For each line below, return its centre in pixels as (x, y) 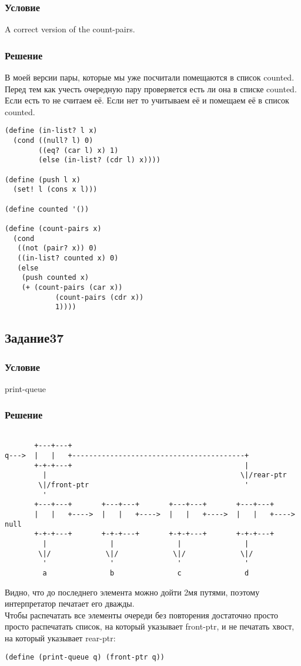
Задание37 (34, 338)
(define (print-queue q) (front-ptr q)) (85, 657)
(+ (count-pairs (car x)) (72, 287)
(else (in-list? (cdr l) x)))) (99, 160)
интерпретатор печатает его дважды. (70, 603)
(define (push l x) (43, 180)
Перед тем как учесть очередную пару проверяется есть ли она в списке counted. (151, 88)
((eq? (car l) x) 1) (78, 150)
